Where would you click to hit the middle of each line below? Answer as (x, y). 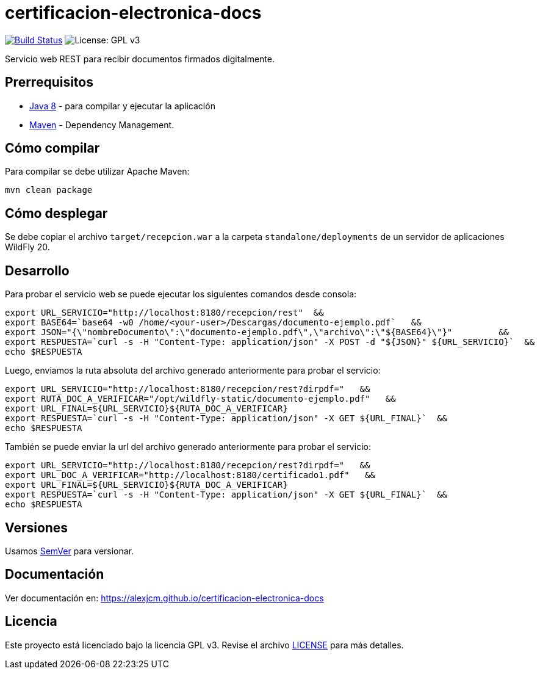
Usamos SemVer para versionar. (70, 551)
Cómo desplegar (56, 213)
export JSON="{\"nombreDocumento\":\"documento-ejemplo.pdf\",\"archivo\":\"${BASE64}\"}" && (257, 332)
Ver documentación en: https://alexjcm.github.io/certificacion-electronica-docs (164, 598)
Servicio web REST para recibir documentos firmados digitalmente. (140, 59)
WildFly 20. (27, 247)
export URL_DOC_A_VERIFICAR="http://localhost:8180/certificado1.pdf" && (190, 475)
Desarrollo (37, 270)
